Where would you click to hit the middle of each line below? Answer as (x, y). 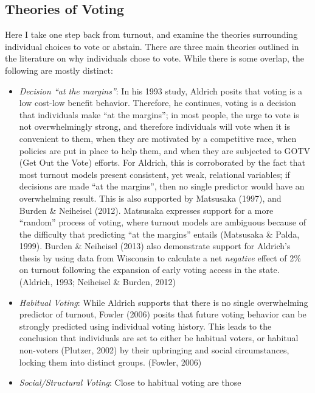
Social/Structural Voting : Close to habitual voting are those (130, 382)
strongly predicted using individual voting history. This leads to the (145, 326)
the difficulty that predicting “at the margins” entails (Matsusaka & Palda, (159, 234)
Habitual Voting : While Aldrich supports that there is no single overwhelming (164, 302)
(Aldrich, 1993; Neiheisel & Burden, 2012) (97, 282)
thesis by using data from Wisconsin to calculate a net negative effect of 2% (160, 257)
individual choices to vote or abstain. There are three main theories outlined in (152, 46)
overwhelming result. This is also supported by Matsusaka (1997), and (150, 198)
